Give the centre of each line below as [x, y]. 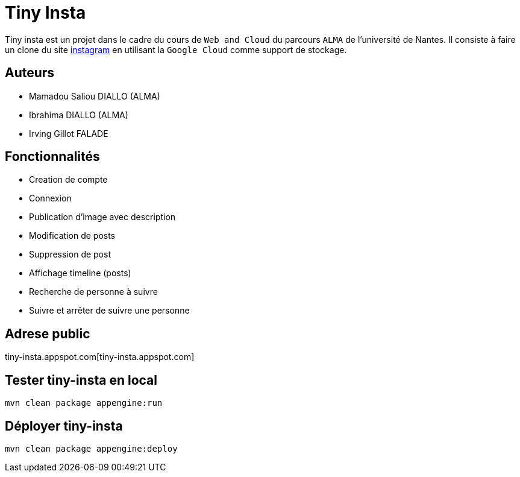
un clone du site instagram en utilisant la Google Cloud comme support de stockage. [176, 49]
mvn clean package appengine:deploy [91, 448]
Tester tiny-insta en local [81, 380]
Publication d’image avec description [102, 217]
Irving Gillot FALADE [69, 133]
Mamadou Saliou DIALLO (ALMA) [95, 96]
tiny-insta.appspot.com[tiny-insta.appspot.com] [100, 357]
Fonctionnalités [52, 157]
